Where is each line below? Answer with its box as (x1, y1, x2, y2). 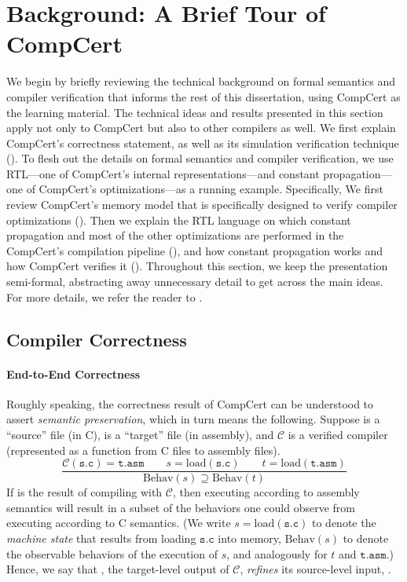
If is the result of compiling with (6, 484, 163, 500)
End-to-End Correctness (6, 365, 141, 382)
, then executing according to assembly (172, 484, 360, 500)
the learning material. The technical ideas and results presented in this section (6, 104, 383, 120)
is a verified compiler (288, 426, 388, 442)
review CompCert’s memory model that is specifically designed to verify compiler (6, 196, 398, 213)
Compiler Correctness (6, 327, 187, 351)
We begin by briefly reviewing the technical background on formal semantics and (6, 73, 395, 90)
